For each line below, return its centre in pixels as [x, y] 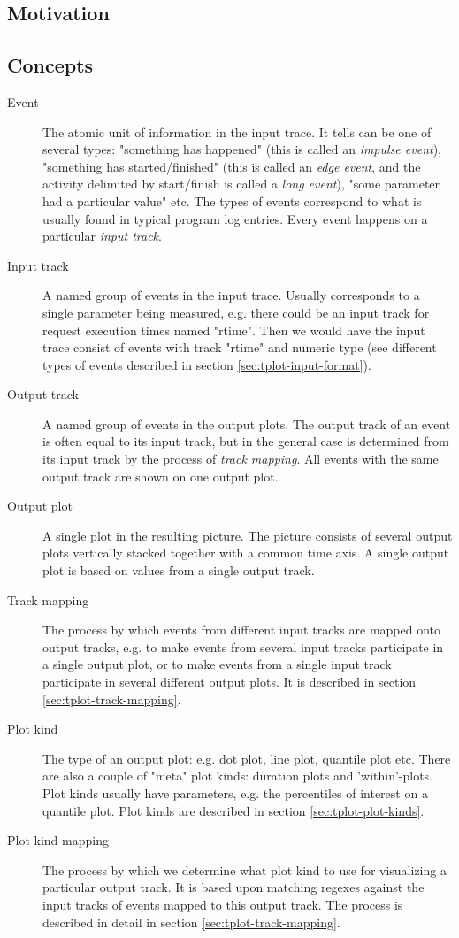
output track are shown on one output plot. [161, 476]
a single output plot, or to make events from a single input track [217, 664]
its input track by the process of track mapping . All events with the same [241, 459]
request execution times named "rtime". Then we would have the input [234, 330]
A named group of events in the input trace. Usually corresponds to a [231, 295]
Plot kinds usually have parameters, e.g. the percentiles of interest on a [235, 792]
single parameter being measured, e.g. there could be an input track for [236, 312]
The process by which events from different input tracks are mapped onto [242, 630]
